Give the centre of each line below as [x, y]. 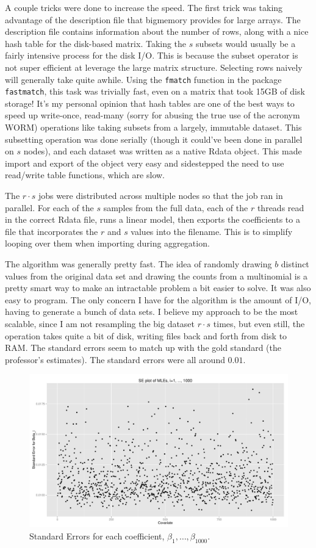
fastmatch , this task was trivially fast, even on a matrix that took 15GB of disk [155, 91]
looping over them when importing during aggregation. [107, 243]
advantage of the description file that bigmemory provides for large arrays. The [153, 19]
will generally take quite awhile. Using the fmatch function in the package [143, 79]
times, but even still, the [259, 323]
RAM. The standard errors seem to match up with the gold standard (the [143, 348]
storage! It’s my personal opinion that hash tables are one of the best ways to [150, 103]
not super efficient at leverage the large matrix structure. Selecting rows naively [154, 67]
